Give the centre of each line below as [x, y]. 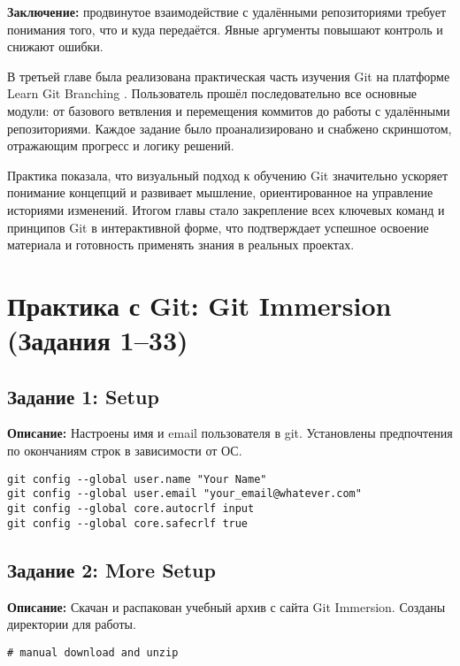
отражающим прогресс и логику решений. [121, 145]
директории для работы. [72, 624]
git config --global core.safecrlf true [128, 523]
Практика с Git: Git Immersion [199, 305]
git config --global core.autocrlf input [131, 508]
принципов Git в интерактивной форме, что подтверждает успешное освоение [218, 227]
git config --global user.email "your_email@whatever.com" [184, 494]
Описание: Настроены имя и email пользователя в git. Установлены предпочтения [230, 433]
